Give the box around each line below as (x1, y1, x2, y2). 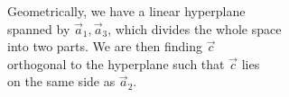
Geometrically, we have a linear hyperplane (7, 2, 246, 20)
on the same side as (7, 72, 116, 91)
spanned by (7, 19, 70, 38)
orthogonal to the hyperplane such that (7, 54, 225, 73)
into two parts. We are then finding (7, 37, 203, 56)
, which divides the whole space (107, 19, 282, 38)
